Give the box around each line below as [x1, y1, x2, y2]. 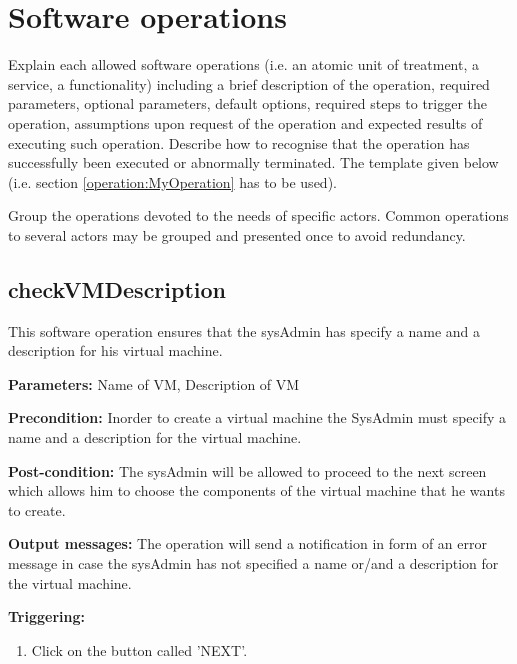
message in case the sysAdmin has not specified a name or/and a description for [8, 553, 499, 574]
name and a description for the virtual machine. [8, 427, 302, 448]
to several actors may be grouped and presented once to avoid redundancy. [8, 224, 466, 245]
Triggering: [8, 606, 85, 627]
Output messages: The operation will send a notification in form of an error [8, 533, 487, 554]
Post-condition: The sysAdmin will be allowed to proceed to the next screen [8, 460, 487, 481]
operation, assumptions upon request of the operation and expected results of [8, 112, 483, 133]
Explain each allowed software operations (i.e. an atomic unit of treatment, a [8, 54, 480, 75]
